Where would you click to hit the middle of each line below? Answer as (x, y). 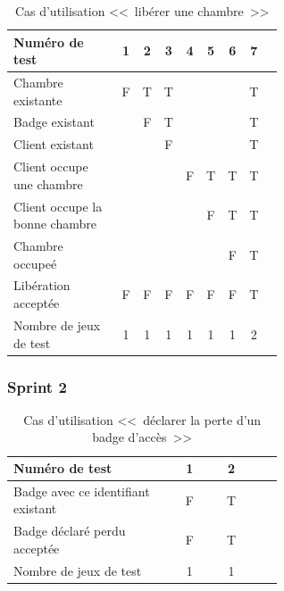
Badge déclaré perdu (70, 531)
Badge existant (54, 122)
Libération (42, 285)
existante (38, 100)
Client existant (54, 144)
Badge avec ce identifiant (82, 491)
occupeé (35, 263)
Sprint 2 (37, 386)
